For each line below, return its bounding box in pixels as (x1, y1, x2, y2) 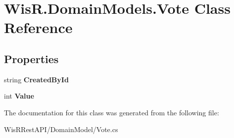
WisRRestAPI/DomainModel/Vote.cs (4, 124, 118, 134)
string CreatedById (4, 74, 69, 84)
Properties (4, 51, 59, 66)
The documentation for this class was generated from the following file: (4, 107, 219, 117)
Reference (4, 17, 73, 37)
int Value (4, 91, 34, 101)
